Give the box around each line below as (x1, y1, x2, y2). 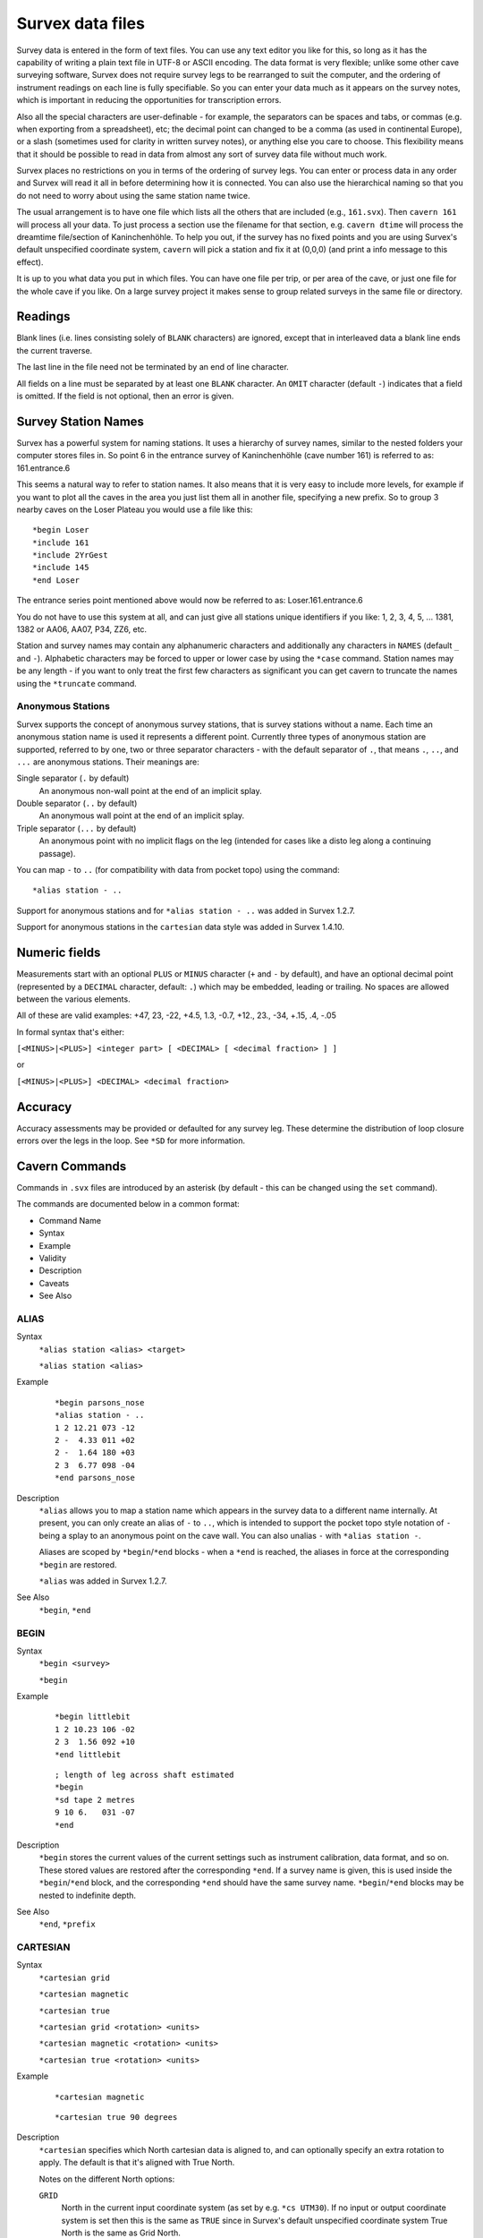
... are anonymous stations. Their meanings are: (16, 756, 200, 767)
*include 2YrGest (32, 551, 108, 560)
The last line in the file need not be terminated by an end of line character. (16, 362, 290, 372)
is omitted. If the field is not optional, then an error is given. (16, 390, 234, 402)
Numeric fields (16, 945, 101, 961)
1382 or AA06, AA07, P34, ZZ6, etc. (16, 624, 148, 635)
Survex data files (16, 13, 145, 33)
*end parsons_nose (55, 1473, 136, 1483)
